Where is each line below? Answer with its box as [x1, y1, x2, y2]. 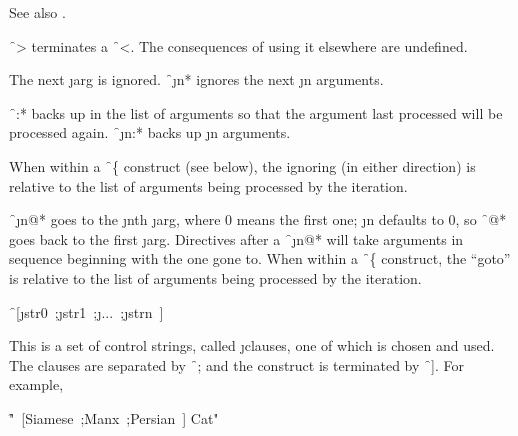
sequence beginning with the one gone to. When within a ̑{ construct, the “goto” [9, 248, 511, 269]
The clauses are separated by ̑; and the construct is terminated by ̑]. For [9, 354, 464, 375]
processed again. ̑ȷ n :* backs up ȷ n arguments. [9, 122, 291, 143]
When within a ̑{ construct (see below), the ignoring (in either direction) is [9, 155, 476, 176]
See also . [9, 2, 66, 22]
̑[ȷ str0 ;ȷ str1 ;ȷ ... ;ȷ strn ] [9, 301, 164, 322]
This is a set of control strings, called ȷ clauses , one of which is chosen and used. [9, 335, 495, 356]
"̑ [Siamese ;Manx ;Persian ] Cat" [9, 407, 219, 428]
